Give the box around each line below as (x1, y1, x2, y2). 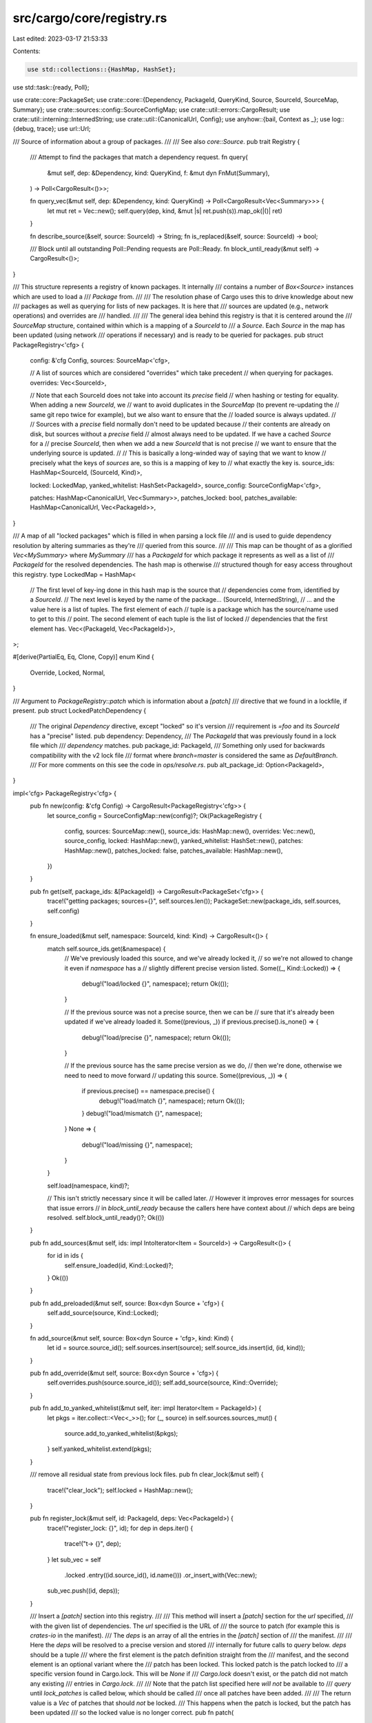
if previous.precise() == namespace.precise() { (81, 1087, 215, 1095)
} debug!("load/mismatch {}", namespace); (81, 1109, 203, 1117)
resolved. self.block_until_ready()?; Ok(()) (47, 1214, 165, 1222)
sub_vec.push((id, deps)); (47, 1587, 120, 1595)
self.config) (47, 906, 80, 915)
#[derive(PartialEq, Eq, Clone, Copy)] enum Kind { (12, 653, 154, 661)
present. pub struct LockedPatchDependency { (12, 706, 147, 715)
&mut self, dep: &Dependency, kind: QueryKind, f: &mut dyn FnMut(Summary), (47, 169, 270, 177)
